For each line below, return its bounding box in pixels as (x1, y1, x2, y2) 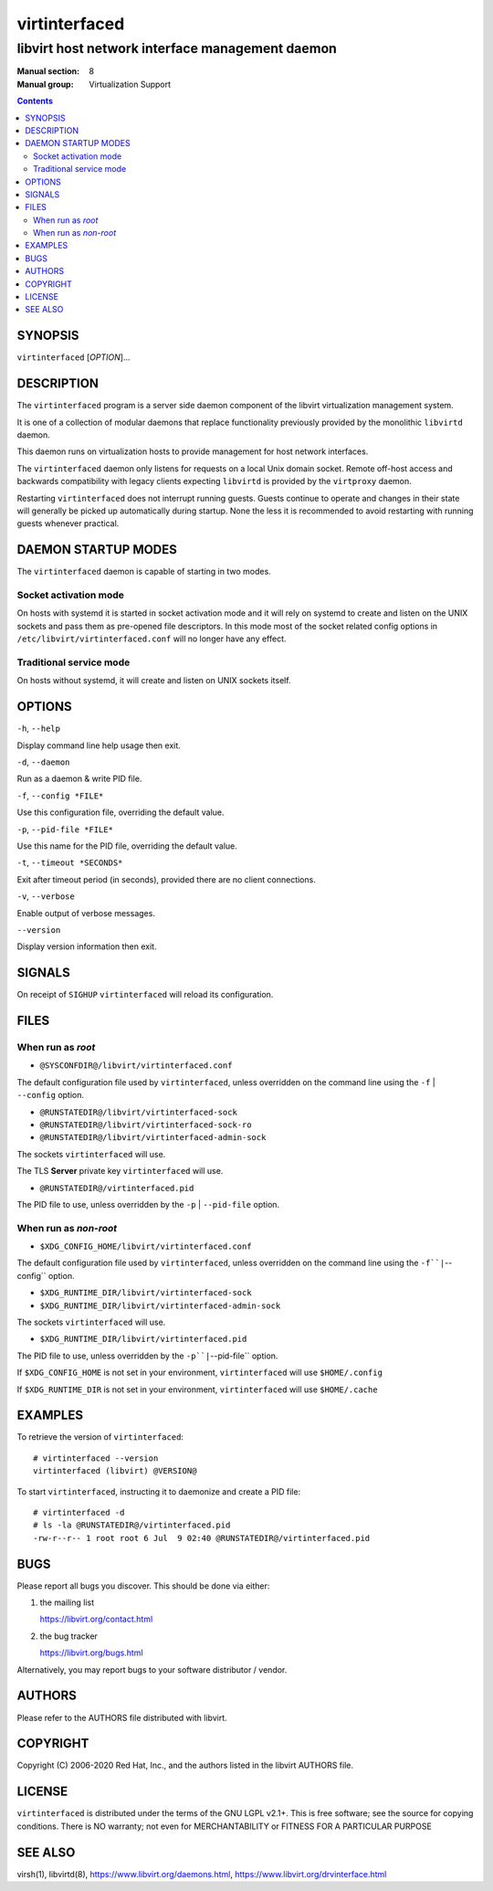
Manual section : (16, 66, 80, 77)
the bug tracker (39, 1631, 98, 1642)
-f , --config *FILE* (16, 790, 104, 801)
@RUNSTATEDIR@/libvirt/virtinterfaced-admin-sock (39, 1133, 267, 1143)
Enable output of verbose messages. (16, 907, 155, 918)
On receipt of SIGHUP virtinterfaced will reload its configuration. (16, 989, 274, 1000)
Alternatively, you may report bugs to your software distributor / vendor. (16, 1664, 288, 1675)
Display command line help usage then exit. (16, 740, 182, 751)
